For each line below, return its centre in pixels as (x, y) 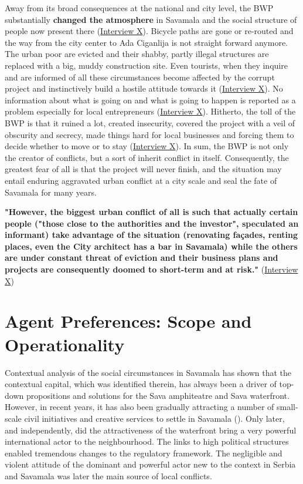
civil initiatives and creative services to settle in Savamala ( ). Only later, (154, 418)
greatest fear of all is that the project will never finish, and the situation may (143, 169)
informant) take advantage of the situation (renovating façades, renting (151, 235)
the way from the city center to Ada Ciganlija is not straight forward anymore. (146, 42)
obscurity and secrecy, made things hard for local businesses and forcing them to (149, 134)
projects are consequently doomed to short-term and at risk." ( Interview (151, 269)
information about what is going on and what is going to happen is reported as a (150, 100)
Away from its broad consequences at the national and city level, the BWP (139, 8)
